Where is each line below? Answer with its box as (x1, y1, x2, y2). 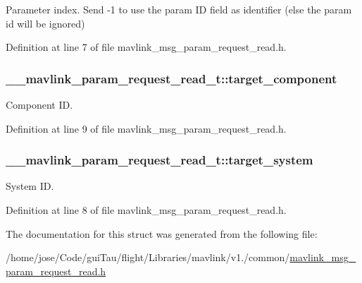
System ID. (6, 179, 54, 193)
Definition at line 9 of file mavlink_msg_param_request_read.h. (6, 121, 287, 136)
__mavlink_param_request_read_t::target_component (6, 69, 337, 87)
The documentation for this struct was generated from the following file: (6, 226, 318, 241)
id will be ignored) (6, 16, 85, 30)
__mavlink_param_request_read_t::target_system (6, 151, 313, 169)
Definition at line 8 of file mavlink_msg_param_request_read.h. (6, 203, 287, 217)
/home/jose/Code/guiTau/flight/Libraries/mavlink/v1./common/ (6, 250, 290, 265)
